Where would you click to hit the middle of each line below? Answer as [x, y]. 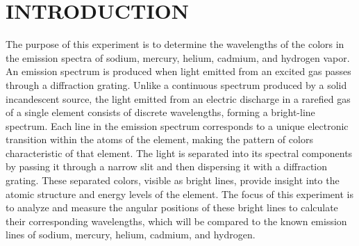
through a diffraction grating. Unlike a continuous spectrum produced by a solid [176, 84]
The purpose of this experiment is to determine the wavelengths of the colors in [175, 44]
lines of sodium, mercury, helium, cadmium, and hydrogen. [131, 235]
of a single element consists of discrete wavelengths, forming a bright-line [160, 112]
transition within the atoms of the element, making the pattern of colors [159, 139]
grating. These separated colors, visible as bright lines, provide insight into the [173, 180]
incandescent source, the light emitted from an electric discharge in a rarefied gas [178, 98]
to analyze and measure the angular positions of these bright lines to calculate [172, 207]
